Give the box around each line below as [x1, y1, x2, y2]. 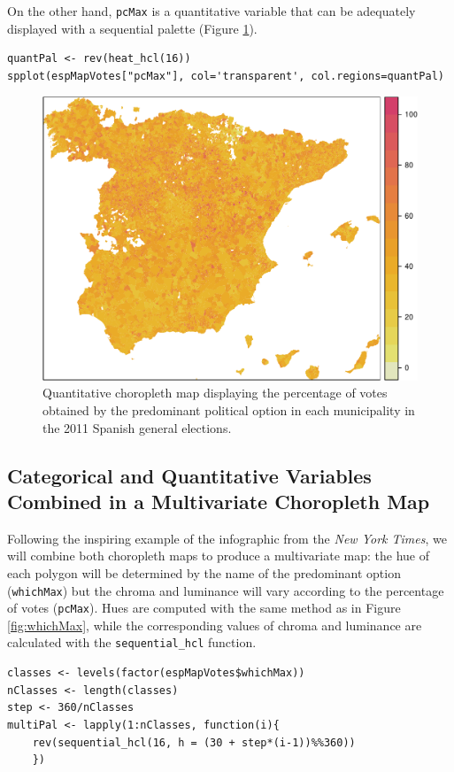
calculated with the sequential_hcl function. [7, 633, 257, 652]
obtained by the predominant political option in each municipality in [42, 401, 415, 420]
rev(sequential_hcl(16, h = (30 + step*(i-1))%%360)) [32, 736, 356, 749]
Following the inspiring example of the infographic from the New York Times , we [7, 529, 447, 547]
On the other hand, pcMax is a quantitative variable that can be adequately [7, 2, 416, 19]
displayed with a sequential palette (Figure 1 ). [7, 19, 258, 37]
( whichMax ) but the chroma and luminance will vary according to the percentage [7, 581, 444, 599]
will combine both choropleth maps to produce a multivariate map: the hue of [7, 546, 429, 565]
